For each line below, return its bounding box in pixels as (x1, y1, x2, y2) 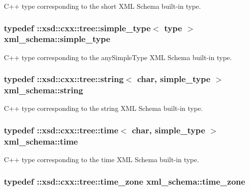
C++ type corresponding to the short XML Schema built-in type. (4, 1, 201, 11)
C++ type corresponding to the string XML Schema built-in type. (4, 103, 203, 113)
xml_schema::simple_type (4, 33, 110, 45)
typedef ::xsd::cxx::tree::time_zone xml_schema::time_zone (4, 175, 246, 187)
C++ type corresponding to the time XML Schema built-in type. (4, 154, 199, 165)
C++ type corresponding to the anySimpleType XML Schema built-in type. (4, 52, 232, 62)
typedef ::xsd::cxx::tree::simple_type (4, 21, 151, 34)
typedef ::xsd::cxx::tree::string (4, 73, 124, 85)
